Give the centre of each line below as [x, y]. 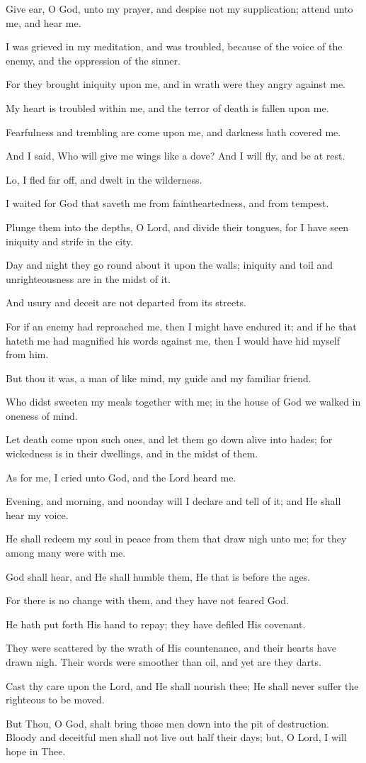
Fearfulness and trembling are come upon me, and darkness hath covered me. [173, 132]
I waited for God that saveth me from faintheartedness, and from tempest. [167, 203]
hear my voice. [37, 514]
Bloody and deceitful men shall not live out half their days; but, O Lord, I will [176, 737]
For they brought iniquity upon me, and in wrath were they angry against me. [176, 84]
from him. [27, 354]
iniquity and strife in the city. [70, 241]
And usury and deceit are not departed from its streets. [126, 302]
